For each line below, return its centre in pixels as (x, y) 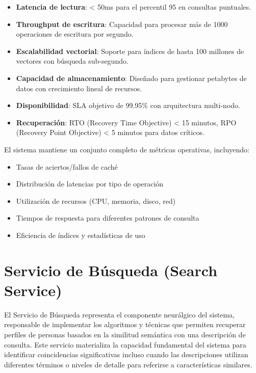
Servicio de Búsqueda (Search (111, 270)
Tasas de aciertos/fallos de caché (67, 166)
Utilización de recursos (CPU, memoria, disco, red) (96, 201)
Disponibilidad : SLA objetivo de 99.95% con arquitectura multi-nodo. (128, 105)
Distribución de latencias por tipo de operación (90, 184)
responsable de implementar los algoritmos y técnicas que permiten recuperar (125, 324)
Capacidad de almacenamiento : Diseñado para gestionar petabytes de (131, 78)
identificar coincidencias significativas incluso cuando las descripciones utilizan (126, 354)
